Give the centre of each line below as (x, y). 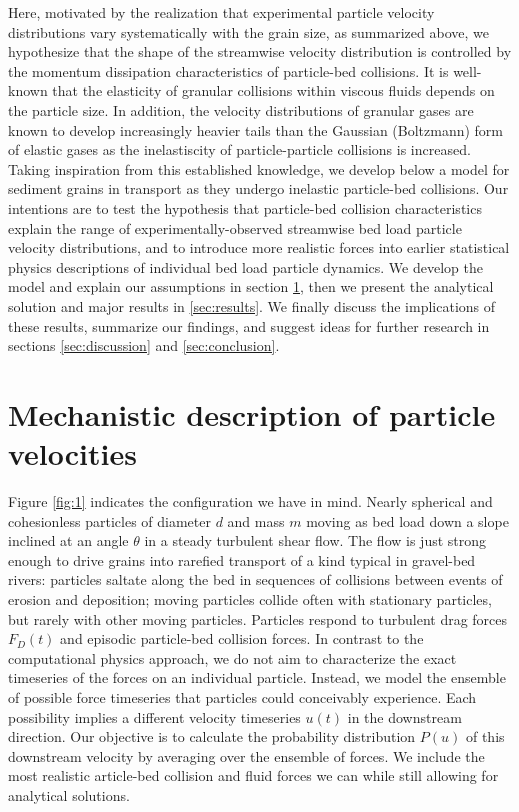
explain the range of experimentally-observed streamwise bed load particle (235, 227)
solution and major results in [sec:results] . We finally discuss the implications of (252, 305)
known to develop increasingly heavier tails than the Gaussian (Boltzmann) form (256, 129)
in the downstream (404, 716)
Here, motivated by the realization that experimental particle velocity (221, 12)
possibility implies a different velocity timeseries (154, 716)
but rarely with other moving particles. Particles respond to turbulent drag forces (258, 618)
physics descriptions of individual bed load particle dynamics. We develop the (245, 266)
